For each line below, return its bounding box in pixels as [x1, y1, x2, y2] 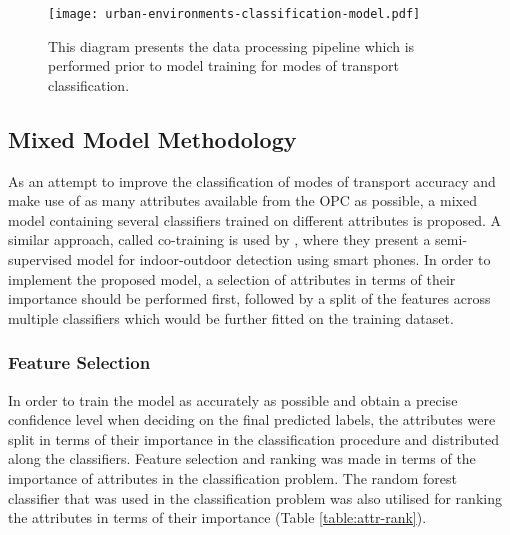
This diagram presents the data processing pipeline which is [48, 35, 415, 56]
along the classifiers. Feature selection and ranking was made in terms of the [8, 448, 476, 469]
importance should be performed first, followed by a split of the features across [8, 288, 491, 309]
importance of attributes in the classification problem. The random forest [8, 467, 457, 488]
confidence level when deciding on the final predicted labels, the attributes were [8, 409, 496, 430]
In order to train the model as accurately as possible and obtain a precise [8, 389, 458, 410]
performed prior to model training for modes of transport [48, 55, 399, 76]
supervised [8, 249, 72, 270]
